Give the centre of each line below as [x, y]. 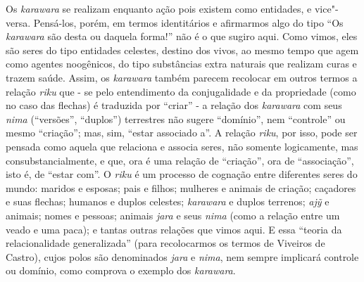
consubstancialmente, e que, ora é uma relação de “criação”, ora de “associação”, [180, 160]
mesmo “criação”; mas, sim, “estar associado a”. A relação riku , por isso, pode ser [182, 133]
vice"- [326, 8]
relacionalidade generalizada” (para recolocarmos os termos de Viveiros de [165, 243]
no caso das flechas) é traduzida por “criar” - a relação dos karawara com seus [174, 105]
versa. [18, 22]
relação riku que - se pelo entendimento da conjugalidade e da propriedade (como [181, 91]
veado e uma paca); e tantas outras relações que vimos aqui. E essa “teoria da [174, 229]
